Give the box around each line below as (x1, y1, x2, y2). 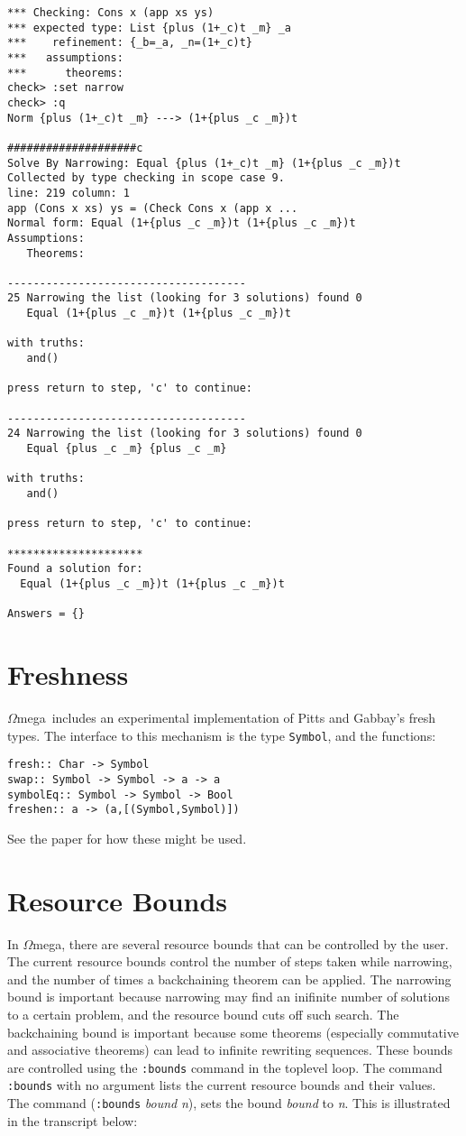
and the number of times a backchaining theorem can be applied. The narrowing (7, 969, 452, 988)
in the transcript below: (7, 1111, 138, 1130)
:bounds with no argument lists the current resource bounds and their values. (7, 1076, 436, 1094)
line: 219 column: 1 (7, 186, 131, 199)
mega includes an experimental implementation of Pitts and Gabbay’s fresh (16, 708, 436, 727)
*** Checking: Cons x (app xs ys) (7, 6, 215, 19)
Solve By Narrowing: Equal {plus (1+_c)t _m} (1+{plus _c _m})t (7, 156, 401, 170)
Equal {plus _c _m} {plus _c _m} (26, 442, 227, 456)
